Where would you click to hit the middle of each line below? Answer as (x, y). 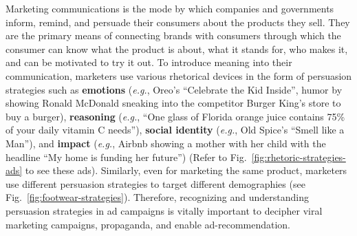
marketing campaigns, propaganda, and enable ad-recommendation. (148, 224)
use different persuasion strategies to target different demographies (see (155, 183)
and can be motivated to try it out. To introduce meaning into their (149, 62)
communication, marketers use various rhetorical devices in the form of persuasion (179, 75)
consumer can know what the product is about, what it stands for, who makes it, (177, 49)
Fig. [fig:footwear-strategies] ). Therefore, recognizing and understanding (157, 197)
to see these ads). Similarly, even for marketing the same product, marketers (186, 170)
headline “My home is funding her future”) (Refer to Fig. (126, 157)
